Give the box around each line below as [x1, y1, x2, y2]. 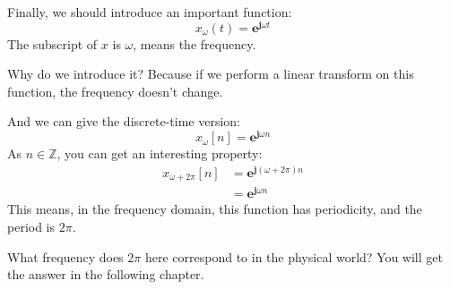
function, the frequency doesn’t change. [7, 81, 223, 100]
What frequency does [7, 247, 124, 266]
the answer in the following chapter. [7, 265, 204, 284]
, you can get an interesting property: [56, 144, 263, 163]
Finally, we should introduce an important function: [7, 3, 292, 21]
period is [7, 217, 56, 235]
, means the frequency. [133, 34, 256, 53]
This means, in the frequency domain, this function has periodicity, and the [7, 200, 422, 218]
